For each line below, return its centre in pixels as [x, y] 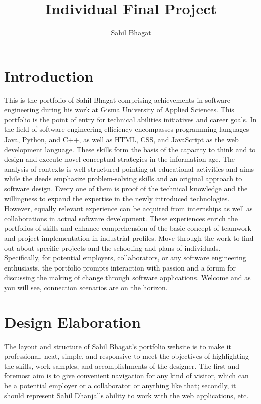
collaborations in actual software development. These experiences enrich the [121, 218]
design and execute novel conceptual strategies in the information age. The [120, 159]
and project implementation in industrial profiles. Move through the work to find [129, 238]
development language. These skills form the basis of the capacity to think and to [130, 149]
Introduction [49, 75]
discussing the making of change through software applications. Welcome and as [127, 277]
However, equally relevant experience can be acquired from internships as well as [128, 208]
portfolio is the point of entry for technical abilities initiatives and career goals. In [130, 119]
